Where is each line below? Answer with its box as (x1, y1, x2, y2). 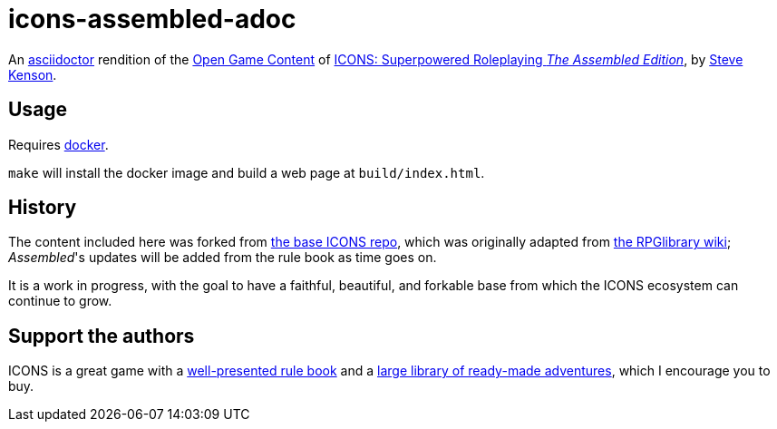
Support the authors (8, 324, 195, 347)
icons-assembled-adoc (8, 4, 296, 34)
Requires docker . (8, 136, 109, 152)
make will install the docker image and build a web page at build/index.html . (8, 164, 485, 180)
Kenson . (8, 66, 57, 83)
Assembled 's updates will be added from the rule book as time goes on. (8, 249, 437, 266)
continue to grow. (8, 293, 112, 309)
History (8, 196, 77, 219)
